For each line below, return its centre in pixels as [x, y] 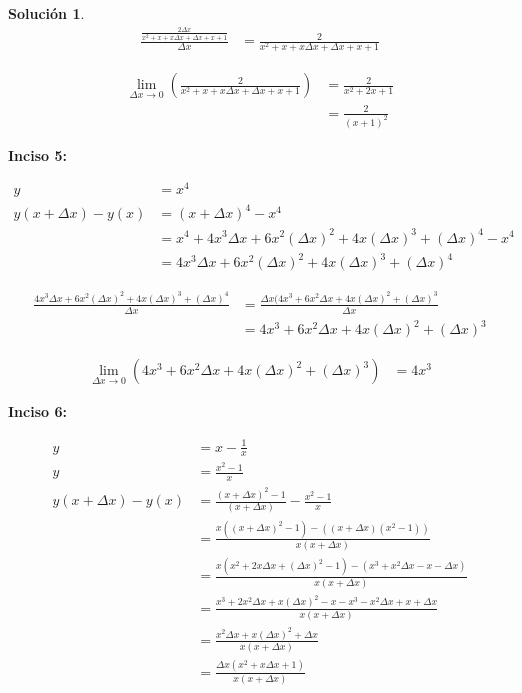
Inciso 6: [37, 411]
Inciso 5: [37, 154]
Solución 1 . [46, 13]
